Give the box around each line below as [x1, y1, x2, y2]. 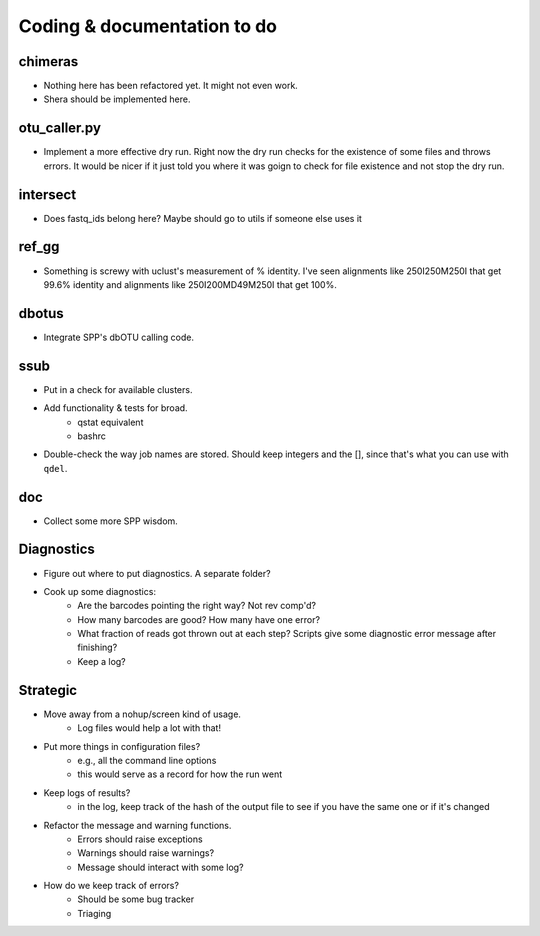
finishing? [77, 641, 118, 654]
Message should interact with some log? [77, 861, 244, 873]
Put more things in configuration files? [43, 740, 201, 752]
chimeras [18, 53, 79, 70]
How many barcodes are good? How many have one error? [77, 613, 320, 625]
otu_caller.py [18, 120, 102, 137]
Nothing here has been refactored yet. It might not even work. [43, 80, 299, 92]
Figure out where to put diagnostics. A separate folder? [43, 567, 271, 579]
